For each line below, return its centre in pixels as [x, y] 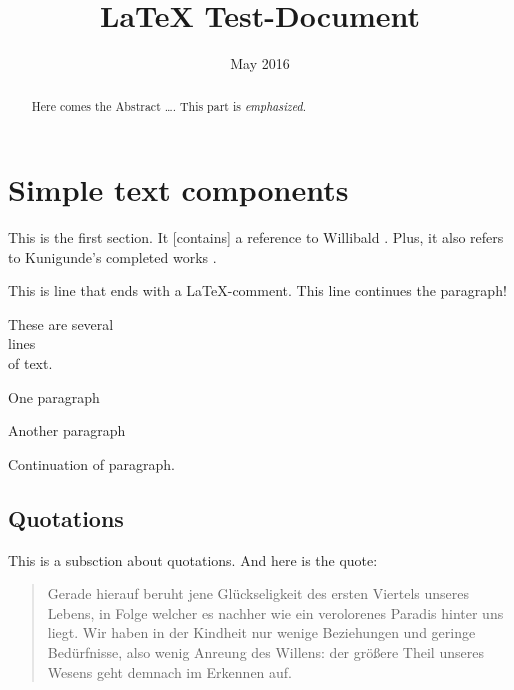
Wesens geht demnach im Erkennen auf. [170, 671]
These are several [61, 323]
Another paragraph [67, 430]
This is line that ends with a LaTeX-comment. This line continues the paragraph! [257, 290]
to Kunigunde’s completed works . [112, 256]
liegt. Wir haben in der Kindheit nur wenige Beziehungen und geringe [261, 632]
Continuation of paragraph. [91, 463]
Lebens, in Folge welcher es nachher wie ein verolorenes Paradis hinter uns [275, 612]
